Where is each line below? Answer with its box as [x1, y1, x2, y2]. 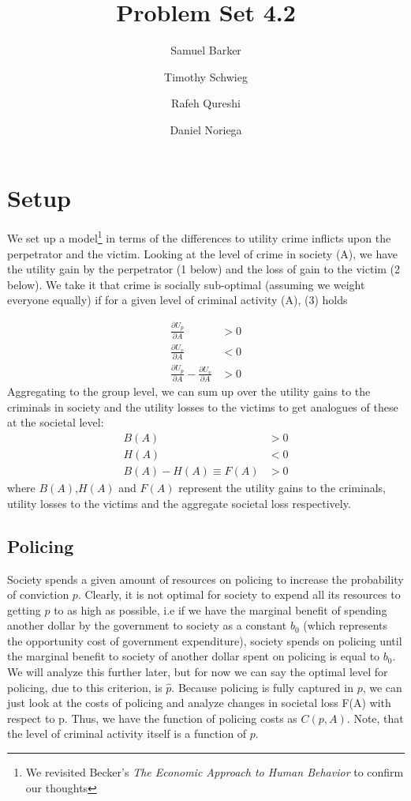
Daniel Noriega [170, 121, 242, 137]
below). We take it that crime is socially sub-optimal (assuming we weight [7, 276, 365, 292]
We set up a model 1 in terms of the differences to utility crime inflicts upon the [7, 228, 391, 246]
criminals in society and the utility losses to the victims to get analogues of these [7, 398, 398, 415]
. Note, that [346, 709, 404, 726]
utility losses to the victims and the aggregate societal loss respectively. [7, 495, 351, 511]
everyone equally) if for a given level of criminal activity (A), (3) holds [7, 291, 348, 308]
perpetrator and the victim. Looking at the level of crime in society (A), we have [7, 245, 398, 261]
